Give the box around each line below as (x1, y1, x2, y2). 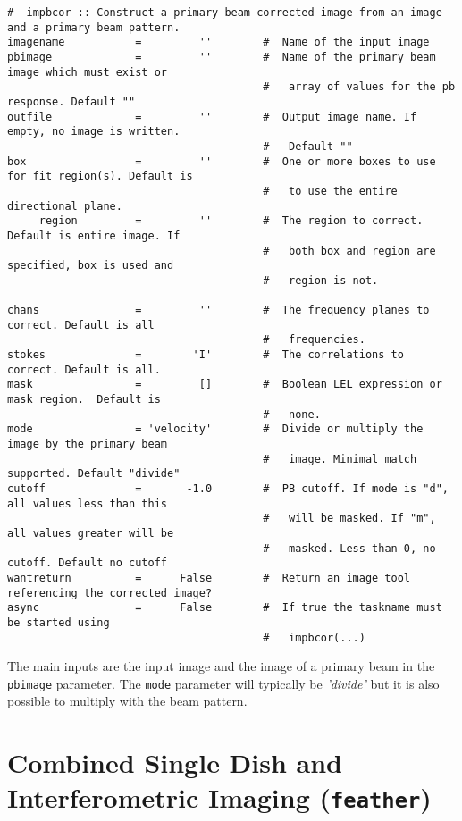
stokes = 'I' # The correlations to (7, 348, 404, 362)
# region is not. (263, 273, 379, 287)
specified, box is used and (7, 259, 174, 272)
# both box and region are (263, 244, 436, 257)
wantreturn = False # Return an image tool (7, 571, 411, 584)
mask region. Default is (7, 393, 161, 406)
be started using (7, 616, 110, 629)
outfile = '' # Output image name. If (7, 110, 417, 123)
